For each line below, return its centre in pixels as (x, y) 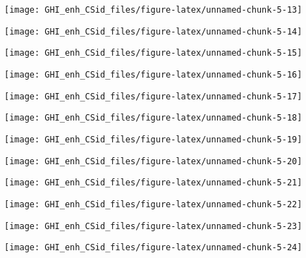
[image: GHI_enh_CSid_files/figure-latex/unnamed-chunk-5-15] (153, 53)
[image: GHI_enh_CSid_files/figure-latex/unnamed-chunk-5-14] (153, 31)
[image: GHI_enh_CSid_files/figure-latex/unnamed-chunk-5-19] (153, 139)
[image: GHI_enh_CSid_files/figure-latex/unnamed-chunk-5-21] (153, 183)
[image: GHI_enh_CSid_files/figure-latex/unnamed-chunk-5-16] (153, 74)
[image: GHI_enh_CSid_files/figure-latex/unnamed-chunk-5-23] (153, 226)
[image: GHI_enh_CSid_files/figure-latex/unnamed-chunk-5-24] (153, 248)
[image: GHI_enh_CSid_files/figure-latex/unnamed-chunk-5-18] (153, 118)
